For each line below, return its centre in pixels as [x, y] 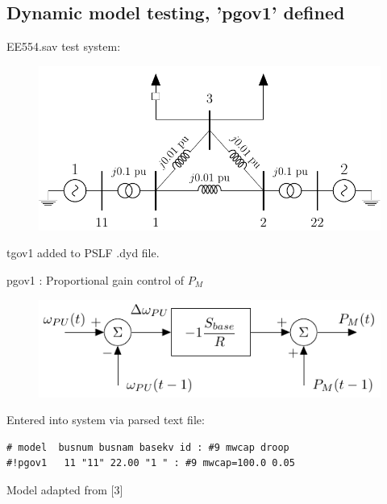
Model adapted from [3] [65, 490]
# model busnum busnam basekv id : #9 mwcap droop [148, 447]
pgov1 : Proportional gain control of [96, 279]
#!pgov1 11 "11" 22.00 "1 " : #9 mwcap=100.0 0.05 [151, 463]
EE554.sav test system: [64, 46]
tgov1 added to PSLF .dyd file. [83, 253]
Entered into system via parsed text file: [106, 420]
